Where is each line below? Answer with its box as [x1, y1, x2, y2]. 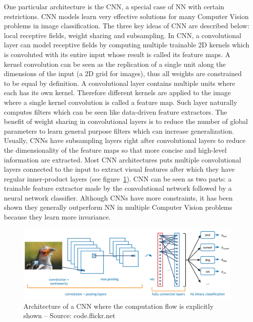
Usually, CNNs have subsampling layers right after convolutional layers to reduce [4, 135, 246, 145]
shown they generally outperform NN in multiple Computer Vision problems [4, 202, 233, 212]
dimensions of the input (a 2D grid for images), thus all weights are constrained [4, 68, 242, 79]
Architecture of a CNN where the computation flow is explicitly [23, 301, 214, 311]
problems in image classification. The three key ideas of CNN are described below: [4, 20, 250, 31]
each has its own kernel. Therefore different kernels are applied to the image [4, 87, 231, 98]
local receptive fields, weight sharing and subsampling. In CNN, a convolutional [4, 30, 241, 40]
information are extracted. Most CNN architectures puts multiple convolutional [4, 154, 241, 164]
